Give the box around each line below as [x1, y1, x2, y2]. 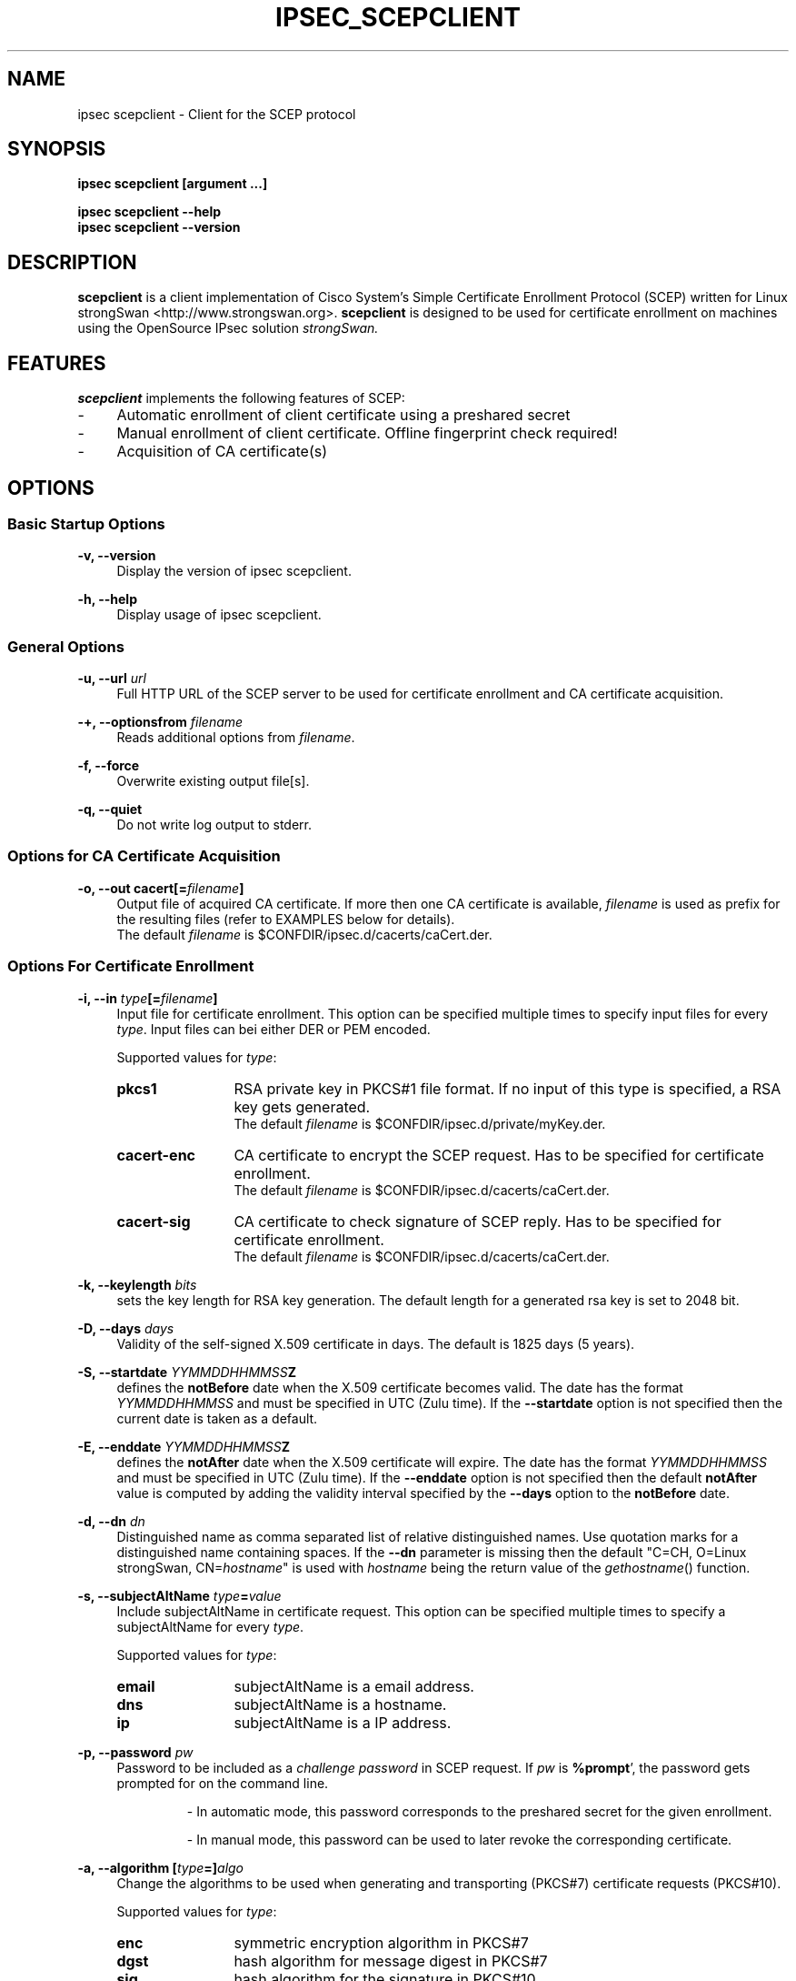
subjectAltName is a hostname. [234, 1694, 447, 1714]
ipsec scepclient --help [77, 204, 222, 220]
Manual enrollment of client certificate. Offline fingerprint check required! [116, 424, 618, 443]
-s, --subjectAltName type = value [77, 1587, 282, 1604]
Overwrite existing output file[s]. [116, 773, 310, 789]
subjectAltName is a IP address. [234, 1713, 452, 1732]
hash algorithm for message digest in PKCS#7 [234, 1951, 548, 1970]
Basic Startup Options [7, 514, 165, 533]
